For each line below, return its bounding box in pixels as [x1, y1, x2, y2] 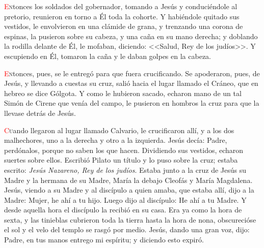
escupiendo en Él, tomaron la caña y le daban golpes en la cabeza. [4, 50, 211, 61]
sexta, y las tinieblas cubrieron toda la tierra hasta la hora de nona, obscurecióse [4, 214, 256, 225]
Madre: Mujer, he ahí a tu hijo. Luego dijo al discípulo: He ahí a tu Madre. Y [4, 194, 247, 205]
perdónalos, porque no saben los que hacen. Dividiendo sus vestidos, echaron [4, 144, 244, 155]
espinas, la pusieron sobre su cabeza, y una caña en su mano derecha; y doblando [4, 30, 258, 41]
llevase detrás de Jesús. [4, 107, 76, 118]
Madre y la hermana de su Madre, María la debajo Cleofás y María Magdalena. [4, 174, 253, 185]
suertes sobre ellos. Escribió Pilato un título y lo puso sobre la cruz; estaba [4, 154, 238, 165]
